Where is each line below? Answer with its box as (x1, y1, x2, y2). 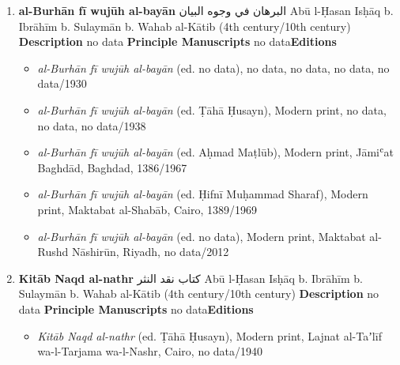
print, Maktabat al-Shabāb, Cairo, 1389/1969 (37, 201, 258, 217)
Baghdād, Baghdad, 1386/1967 (37, 159, 187, 175)
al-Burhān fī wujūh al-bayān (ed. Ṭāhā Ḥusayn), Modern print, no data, (37, 101, 387, 118)
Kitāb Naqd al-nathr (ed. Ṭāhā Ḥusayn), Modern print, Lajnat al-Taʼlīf (37, 327, 382, 344)
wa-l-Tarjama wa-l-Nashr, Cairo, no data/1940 (37, 343, 263, 359)
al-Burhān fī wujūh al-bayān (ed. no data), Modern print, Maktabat (37, 228, 366, 244)
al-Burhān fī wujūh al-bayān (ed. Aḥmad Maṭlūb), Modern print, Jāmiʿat (37, 144, 394, 160)
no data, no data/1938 (37, 117, 146, 134)
